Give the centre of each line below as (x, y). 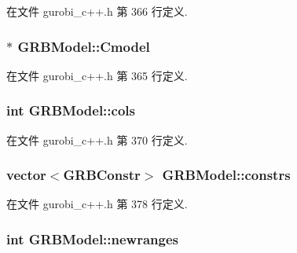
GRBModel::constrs (226, 175)
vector (26, 175)
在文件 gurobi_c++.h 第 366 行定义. (97, 11)
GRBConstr (102, 175)
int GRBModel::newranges (93, 238)
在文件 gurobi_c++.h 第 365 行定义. (97, 75)
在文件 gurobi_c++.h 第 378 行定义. (97, 204)
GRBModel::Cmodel (84, 46)
